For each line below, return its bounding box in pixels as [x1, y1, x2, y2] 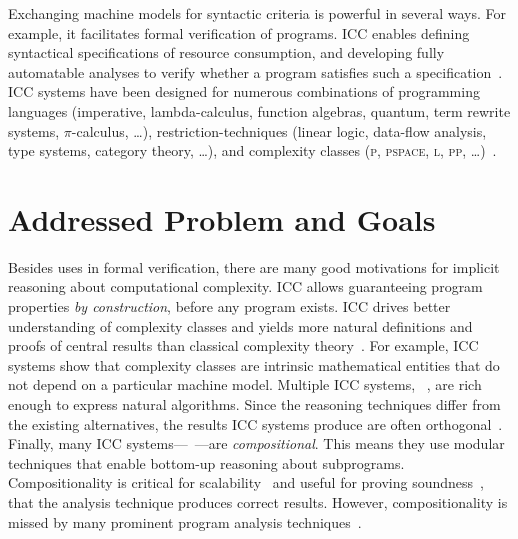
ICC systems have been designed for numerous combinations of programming [8, 81, 480, 102]
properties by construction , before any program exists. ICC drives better [8, 296, 451, 317]
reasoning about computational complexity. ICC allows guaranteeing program [8, 276, 483, 297]
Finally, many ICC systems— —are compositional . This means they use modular [8, 433, 505, 454]
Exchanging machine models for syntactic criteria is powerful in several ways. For [8, 3, 506, 23]
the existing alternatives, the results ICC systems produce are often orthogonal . [8, 413, 503, 434]
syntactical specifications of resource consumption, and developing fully [8, 42, 445, 63]
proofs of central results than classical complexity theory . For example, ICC [8, 335, 479, 356]
